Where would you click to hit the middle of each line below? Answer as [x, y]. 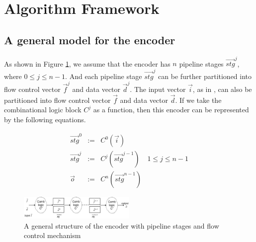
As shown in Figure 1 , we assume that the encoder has [87, 63]
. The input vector [158, 89]
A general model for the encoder [90, 40]
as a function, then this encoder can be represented [171, 110]
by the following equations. [45, 119]
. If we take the [198, 100]
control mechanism [52, 235]
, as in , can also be [222, 89]
